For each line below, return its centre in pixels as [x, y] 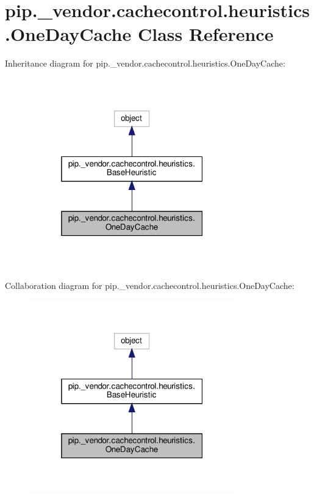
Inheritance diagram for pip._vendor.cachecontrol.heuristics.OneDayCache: [145, 63]
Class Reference [205, 34]
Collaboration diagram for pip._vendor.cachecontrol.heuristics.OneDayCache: [150, 286]
